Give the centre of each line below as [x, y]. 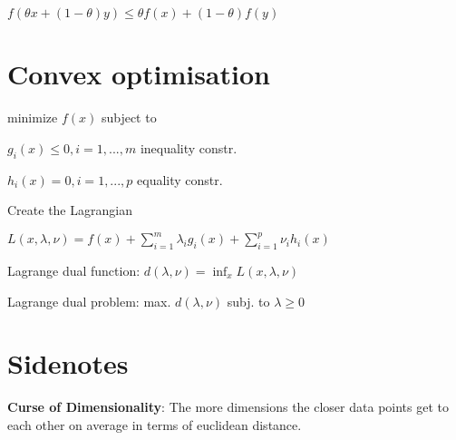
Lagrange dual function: [74, 270]
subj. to [248, 301]
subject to [129, 117]
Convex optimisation [139, 74]
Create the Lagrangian [70, 210]
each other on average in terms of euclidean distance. [155, 424]
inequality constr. [189, 147]
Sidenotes [68, 363]
